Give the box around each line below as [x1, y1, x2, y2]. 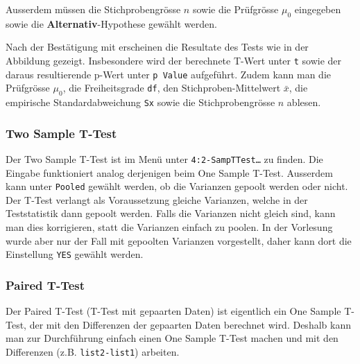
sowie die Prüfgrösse [192, 2, 279, 16]
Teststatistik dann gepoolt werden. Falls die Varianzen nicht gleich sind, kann [6, 206, 336, 220]
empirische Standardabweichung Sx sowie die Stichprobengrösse [6, 95, 275, 110]
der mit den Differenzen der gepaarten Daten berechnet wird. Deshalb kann [29, 317, 351, 331]
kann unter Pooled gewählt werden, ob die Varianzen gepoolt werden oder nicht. [6, 179, 348, 193]
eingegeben [294, 2, 341, 16]
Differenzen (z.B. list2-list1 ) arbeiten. [6, 344, 180, 358]
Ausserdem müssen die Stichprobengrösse [6, 2, 181, 16]
